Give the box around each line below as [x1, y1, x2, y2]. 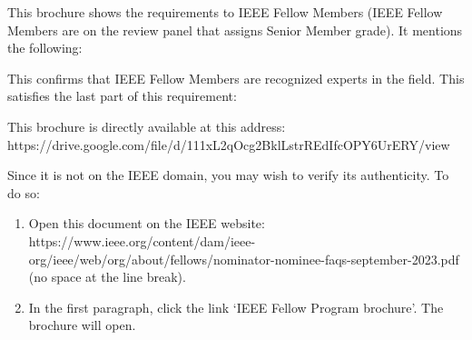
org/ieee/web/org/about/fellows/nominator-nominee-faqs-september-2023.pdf [28, 249, 459, 268]
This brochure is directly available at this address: [7, 116, 286, 135]
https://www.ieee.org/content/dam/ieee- [28, 231, 256, 250]
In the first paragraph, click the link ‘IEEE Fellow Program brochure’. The [28, 297, 444, 316]
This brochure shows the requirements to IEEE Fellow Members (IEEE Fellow [7, 3, 443, 21]
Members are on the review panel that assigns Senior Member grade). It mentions [7, 20, 463, 39]
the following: [7, 38, 83, 57]
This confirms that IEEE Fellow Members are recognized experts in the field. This [7, 68, 465, 87]
